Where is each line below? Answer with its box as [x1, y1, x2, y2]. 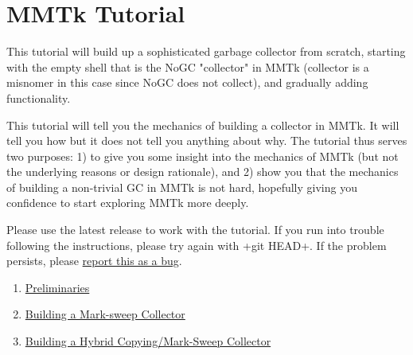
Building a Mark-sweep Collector [25, 306, 185, 322]
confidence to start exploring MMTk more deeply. [6, 194, 249, 211]
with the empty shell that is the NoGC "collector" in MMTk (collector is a [6, 58, 369, 75]
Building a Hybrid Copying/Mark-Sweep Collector [25, 333, 271, 349]
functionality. [6, 89, 71, 106]
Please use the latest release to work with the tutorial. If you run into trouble [6, 221, 384, 238]
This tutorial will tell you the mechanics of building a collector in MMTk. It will [6, 116, 399, 133]
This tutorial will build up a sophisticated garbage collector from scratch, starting [6, 43, 406, 60]
